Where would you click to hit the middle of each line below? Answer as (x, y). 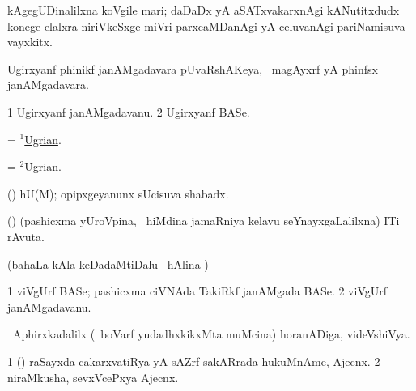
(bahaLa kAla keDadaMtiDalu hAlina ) (108, 263)
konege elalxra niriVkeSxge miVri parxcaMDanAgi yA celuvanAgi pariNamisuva (206, 25)
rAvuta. (26, 236)
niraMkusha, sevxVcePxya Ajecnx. (93, 377)
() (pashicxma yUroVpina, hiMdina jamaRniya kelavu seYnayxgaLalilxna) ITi (204, 221)
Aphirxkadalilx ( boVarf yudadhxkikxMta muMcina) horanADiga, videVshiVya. (211, 334)
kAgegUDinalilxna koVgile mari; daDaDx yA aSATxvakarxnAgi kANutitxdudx (204, 10)
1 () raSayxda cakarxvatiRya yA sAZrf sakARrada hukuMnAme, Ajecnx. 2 (194, 361)
